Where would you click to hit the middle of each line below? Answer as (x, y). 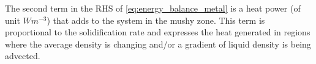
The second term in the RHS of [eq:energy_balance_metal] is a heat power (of (153, 8)
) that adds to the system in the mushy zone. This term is (156, 20)
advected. (23, 56)
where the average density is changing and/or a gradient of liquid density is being (158, 44)
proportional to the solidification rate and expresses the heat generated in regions (158, 32)
